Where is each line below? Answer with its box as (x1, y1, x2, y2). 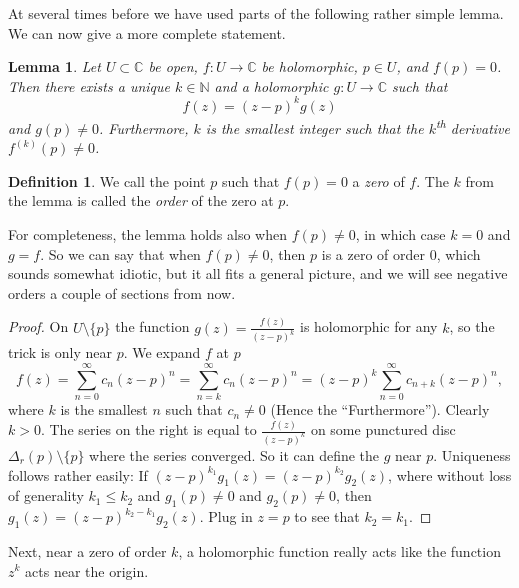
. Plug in (199, 506, 253, 527)
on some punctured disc (310, 419, 456, 440)
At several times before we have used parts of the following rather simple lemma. (8, 3, 504, 23)
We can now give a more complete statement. (8, 22, 286, 43)
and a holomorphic (214, 75, 329, 96)
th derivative (435, 114, 510, 138)
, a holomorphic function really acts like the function (178, 540, 501, 561)
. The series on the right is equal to (40, 419, 257, 440)
